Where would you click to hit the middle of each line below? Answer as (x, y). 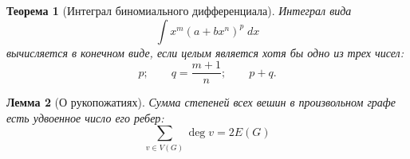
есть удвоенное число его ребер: (85, 117)
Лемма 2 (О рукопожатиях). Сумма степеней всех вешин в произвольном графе (201, 102)
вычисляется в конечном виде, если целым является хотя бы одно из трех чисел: (205, 52)
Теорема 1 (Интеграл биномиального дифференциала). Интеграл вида (179, 10)
